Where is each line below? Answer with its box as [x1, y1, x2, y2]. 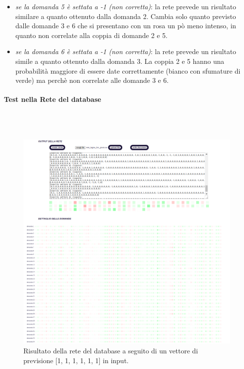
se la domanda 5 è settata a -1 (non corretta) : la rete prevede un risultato [15, 1, 236, 11]
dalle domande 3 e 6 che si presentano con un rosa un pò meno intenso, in [15, 20, 236, 31]
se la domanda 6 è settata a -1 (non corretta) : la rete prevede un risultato [15, 46, 236, 57]
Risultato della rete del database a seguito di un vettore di [23, 346, 198, 356]
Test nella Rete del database [4, 94, 101, 104]
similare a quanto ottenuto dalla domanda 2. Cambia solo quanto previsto [15, 11, 236, 21]
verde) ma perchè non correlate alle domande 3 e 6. [15, 75, 169, 85]
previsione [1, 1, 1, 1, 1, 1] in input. [23, 355, 129, 365]
